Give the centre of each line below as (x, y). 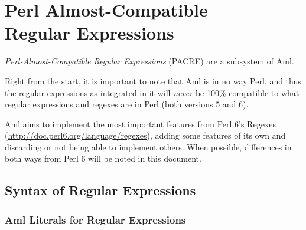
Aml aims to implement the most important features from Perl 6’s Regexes (140, 124)
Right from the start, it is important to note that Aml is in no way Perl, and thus (153, 80)
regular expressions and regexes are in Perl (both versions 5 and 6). (127, 104)
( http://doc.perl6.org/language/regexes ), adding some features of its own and (145, 135)
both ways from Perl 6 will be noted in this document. (103, 158)
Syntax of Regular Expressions (100, 190)
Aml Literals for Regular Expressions (95, 219)
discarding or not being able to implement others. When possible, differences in (148, 147)
